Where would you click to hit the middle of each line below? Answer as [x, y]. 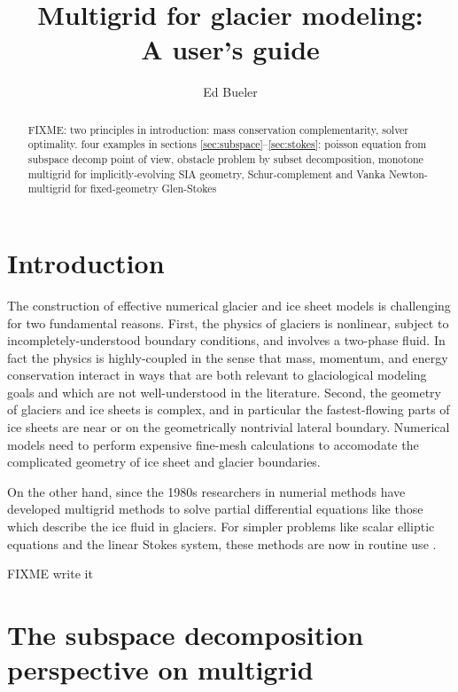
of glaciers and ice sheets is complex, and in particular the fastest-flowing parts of [229, 409]
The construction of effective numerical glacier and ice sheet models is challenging [229, 305]
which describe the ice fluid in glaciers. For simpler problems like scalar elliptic [221, 527]
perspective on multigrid [160, 669]
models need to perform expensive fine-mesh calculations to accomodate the [213, 444]
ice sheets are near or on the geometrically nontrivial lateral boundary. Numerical [229, 427]
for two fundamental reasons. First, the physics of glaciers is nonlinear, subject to [228, 322]
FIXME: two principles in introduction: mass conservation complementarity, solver [218, 129]
